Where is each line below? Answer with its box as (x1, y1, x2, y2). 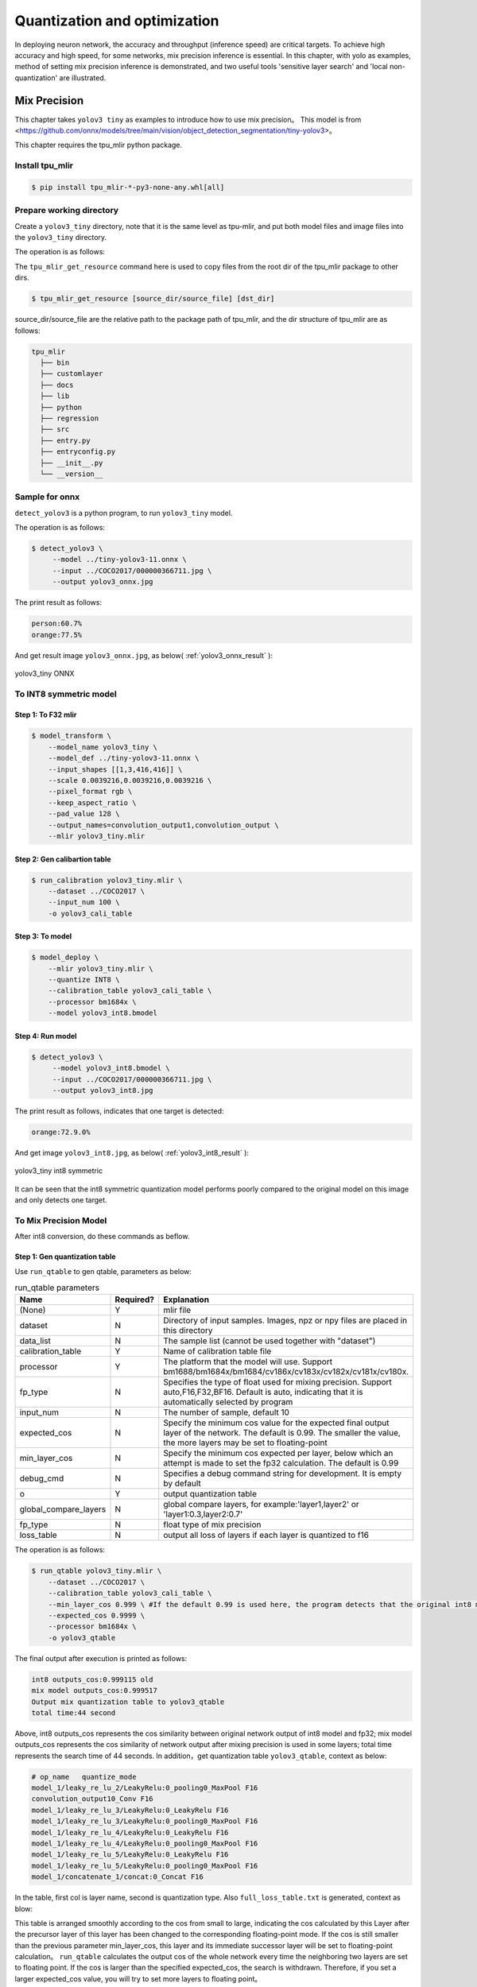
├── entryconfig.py (40, 447, 116, 456)
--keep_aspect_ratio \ (48, 798, 137, 807)
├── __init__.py (40, 458, 103, 467)
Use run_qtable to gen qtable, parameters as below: (14, 1266, 192, 1276)
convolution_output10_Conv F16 (31, 1795, 154, 1803)
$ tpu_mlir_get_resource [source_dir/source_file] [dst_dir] (31, 294, 275, 304)
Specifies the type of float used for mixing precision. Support (163, 1377, 393, 1388)
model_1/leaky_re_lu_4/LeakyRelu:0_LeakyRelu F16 (31, 1828, 229, 1837)
